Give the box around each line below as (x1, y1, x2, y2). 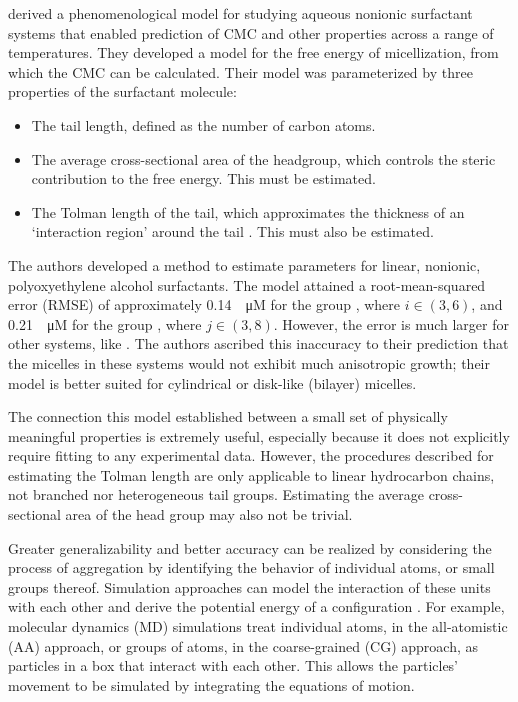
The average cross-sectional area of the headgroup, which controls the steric (31, 148, 496, 169)
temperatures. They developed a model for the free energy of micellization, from (8, 42, 499, 63)
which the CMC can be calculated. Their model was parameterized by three (8, 61, 473, 82)
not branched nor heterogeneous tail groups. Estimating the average (8, 484, 424, 505)
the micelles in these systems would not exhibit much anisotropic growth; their (8, 352, 490, 373)
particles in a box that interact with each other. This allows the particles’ (8, 655, 459, 676)
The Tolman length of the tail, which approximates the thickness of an (31, 201, 465, 222)
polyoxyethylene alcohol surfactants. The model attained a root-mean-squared (8, 274, 486, 295)
